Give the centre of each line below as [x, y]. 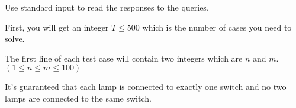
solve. [15, 38]
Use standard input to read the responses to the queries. [107, 7]
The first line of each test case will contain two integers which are [124, 58]
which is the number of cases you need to [217, 27]
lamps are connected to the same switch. [78, 98]
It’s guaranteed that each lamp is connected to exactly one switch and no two [146, 87]
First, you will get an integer [57, 27]
